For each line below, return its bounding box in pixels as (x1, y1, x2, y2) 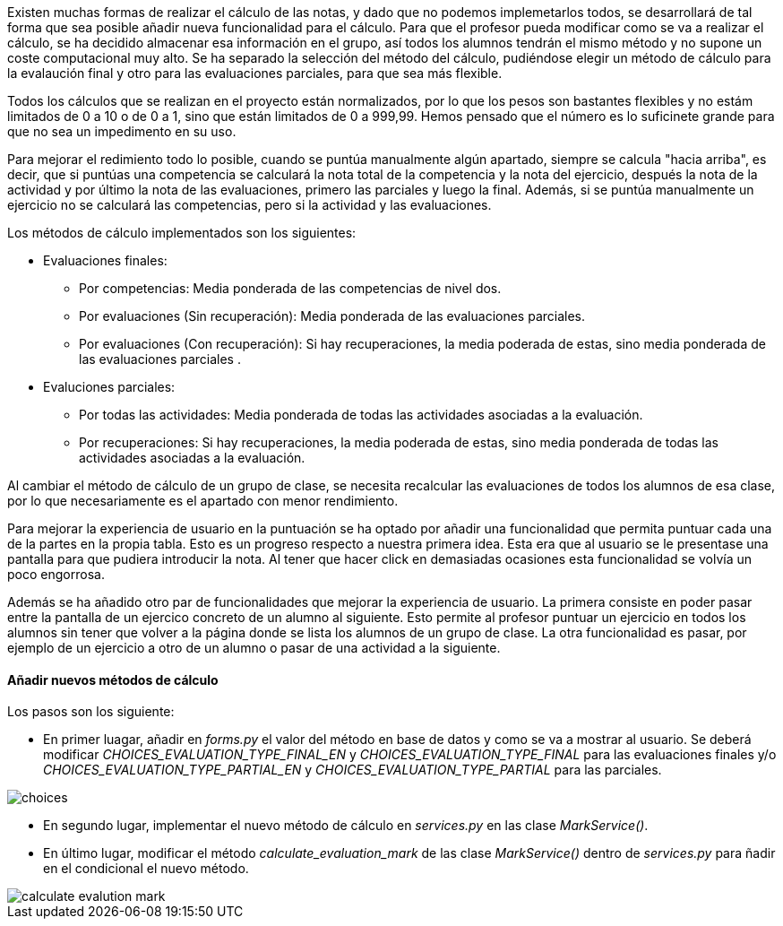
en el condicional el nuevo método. (43, 861, 249, 877)
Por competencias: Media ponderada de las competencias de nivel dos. (79, 281, 502, 296)
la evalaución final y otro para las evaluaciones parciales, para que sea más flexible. (7, 65, 503, 81)
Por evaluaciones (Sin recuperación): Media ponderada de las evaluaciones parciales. (79, 308, 586, 324)
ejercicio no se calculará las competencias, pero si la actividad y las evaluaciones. (7, 197, 492, 212)
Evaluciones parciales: (43, 379, 176, 394)
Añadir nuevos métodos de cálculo (7, 671, 219, 688)
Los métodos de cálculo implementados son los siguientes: (7, 225, 357, 240)
